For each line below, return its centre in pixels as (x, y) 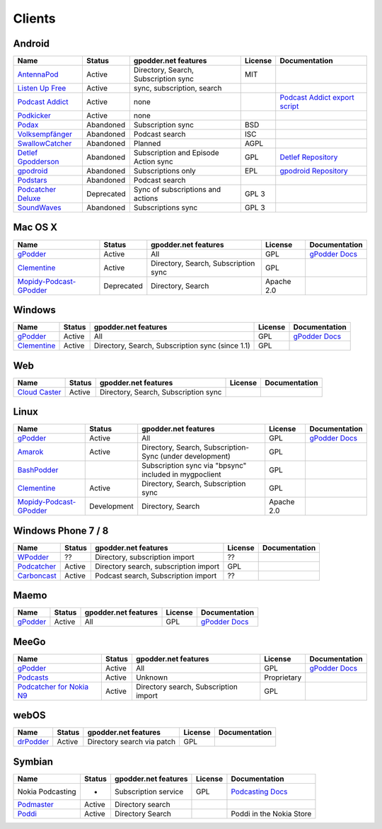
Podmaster (36, 804)
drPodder (33, 742)
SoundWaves (39, 207)
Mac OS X (35, 228)
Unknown (152, 678)
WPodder (33, 557)
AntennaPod (38, 74)
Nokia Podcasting (47, 791)
